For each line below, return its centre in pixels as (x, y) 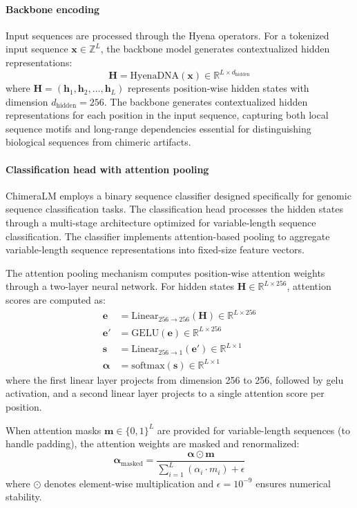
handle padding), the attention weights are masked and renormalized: (153, 443)
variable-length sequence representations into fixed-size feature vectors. (155, 250)
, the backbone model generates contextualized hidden (215, 49)
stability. (24, 497)
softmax (148, 365)
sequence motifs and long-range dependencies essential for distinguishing (158, 128)
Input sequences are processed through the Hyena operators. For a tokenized (167, 35)
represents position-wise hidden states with (218, 88)
